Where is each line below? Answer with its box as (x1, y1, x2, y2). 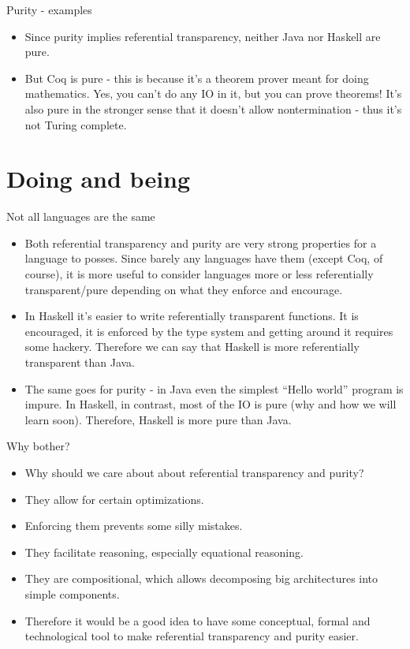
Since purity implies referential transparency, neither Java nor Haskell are (24, 28, 381, 44)
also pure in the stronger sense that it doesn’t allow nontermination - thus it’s (24, 100, 402, 117)
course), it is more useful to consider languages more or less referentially (24, 266, 374, 282)
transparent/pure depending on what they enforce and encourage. (24, 281, 343, 297)
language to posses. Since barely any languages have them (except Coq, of (24, 250, 383, 267)
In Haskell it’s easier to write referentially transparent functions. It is (24, 308, 359, 324)
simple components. (24, 585, 120, 602)
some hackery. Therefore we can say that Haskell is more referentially (24, 338, 360, 355)
